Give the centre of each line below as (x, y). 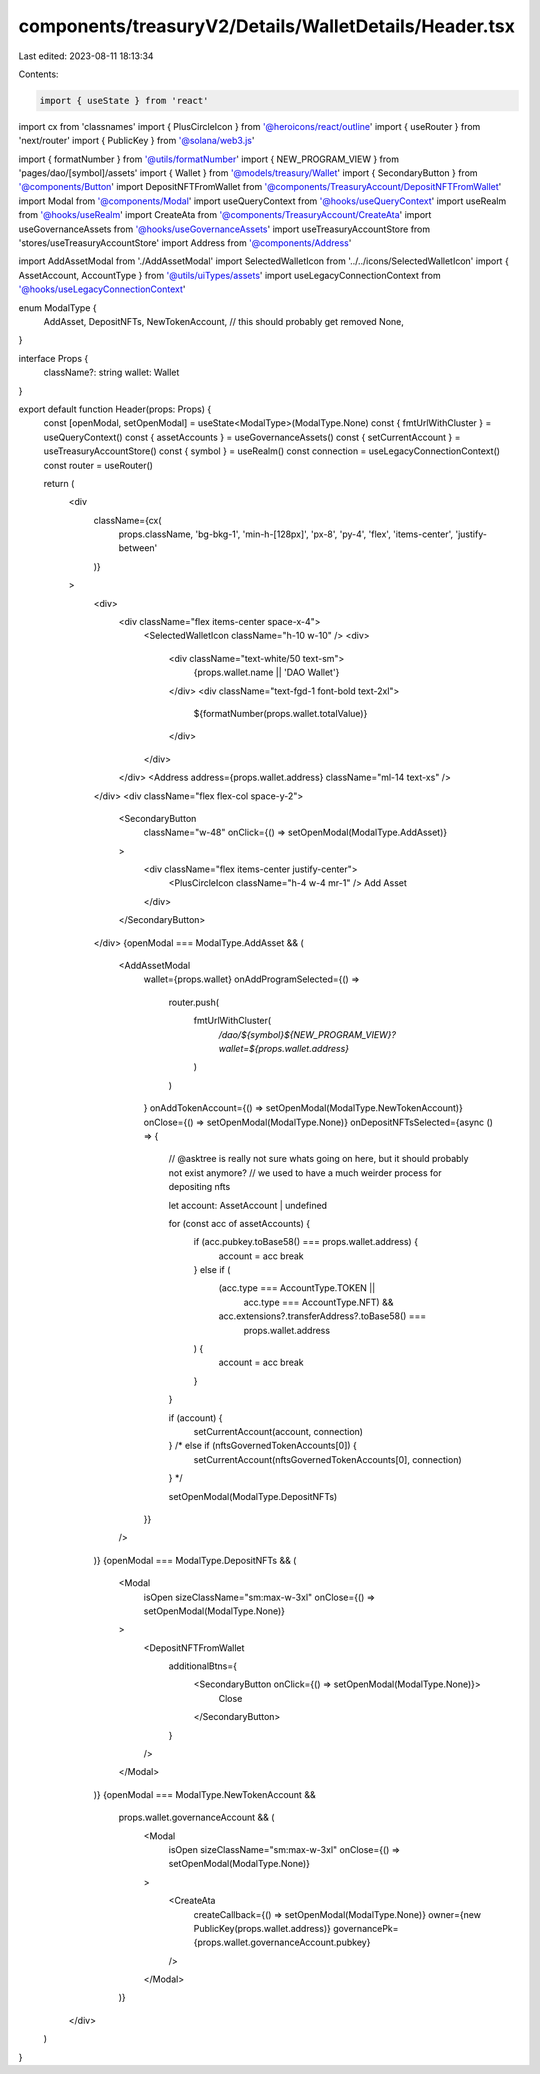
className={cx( (127, 520)
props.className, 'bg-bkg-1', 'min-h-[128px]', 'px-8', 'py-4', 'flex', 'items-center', (286, 534)
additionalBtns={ (202, 1666)
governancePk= (366, 1928)
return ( (59, 483)
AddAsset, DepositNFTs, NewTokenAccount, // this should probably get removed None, (224, 321)
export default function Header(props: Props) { (115, 409)
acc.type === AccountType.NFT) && (318, 1302)
